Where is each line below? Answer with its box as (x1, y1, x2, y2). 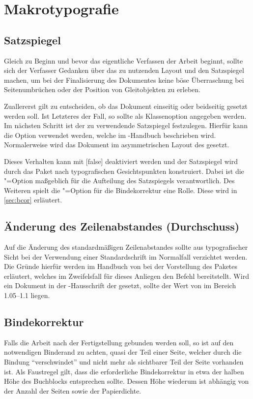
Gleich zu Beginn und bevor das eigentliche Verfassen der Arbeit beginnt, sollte (4, 55, 243, 66)
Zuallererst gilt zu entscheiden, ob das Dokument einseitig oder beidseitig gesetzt (4, 100, 248, 111)
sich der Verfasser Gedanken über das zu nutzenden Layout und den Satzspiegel (4, 65, 244, 75)
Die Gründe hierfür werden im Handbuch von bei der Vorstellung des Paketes (4, 261, 238, 271)
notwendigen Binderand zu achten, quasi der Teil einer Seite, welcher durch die (4, 347, 242, 357)
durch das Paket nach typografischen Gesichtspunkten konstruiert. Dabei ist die (4, 166, 244, 176)
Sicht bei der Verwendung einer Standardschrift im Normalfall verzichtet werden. (4, 251, 248, 262)
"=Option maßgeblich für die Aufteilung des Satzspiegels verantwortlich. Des (4, 175, 235, 186)
